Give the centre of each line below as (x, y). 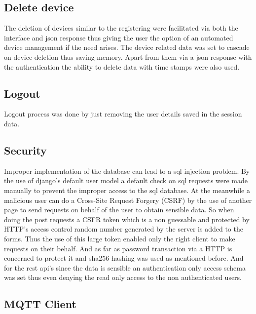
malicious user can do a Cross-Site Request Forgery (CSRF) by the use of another (128, 200)
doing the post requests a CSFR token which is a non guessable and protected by (127, 219)
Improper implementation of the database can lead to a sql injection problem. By (127, 171)
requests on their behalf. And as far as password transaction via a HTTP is (118, 248)
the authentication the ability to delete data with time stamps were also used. (122, 66)
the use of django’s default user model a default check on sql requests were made (126, 180)
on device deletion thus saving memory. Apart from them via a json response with (128, 57)
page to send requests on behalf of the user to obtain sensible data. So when (119, 210)
